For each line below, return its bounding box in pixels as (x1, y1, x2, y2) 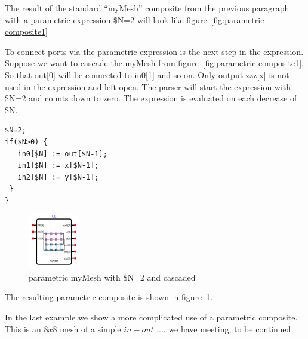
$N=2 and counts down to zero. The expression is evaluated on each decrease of (5, 92, 297, 104)
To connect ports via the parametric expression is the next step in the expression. (5, 45, 304, 57)
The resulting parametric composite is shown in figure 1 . (5, 291, 213, 303)
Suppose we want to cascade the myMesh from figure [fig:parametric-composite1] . (5, 57, 304, 69)
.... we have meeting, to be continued (156, 322, 291, 335)
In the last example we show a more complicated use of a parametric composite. (5, 311, 298, 323)
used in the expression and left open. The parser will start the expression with (5, 80, 291, 93)
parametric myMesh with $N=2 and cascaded (29, 270, 196, 283)
